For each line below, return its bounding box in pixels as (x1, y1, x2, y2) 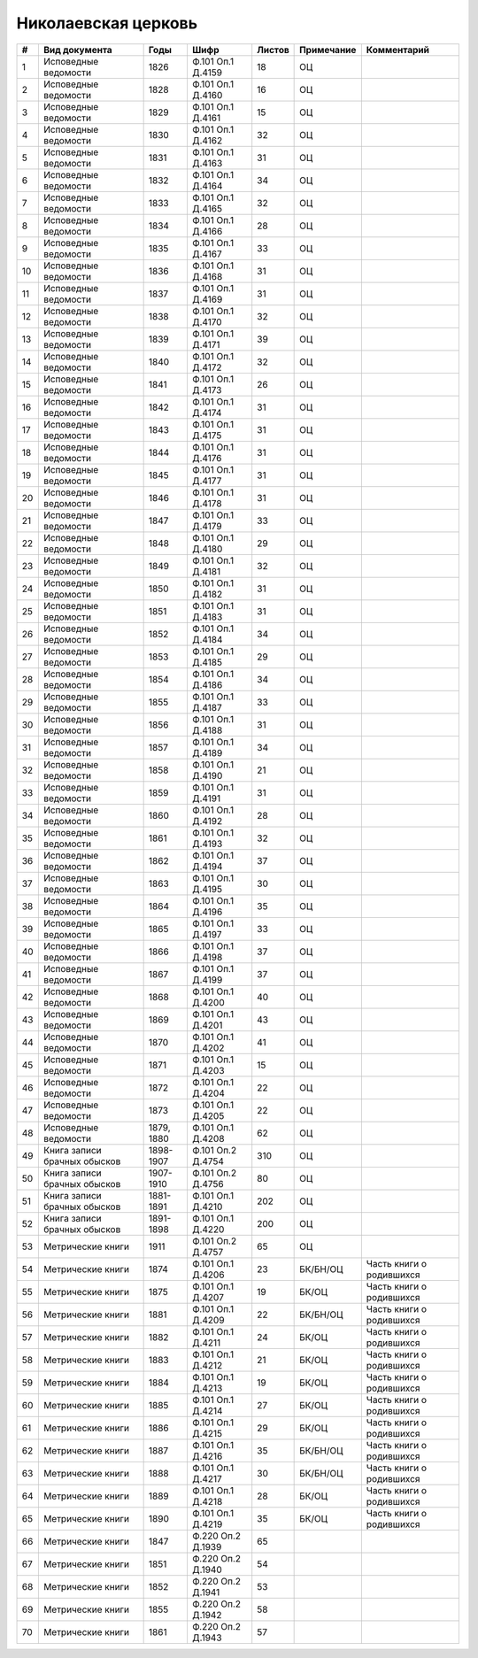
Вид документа (42, 43, 112, 56)
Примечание (299, 43, 357, 56)
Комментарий (366, 43, 429, 56)
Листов (257, 43, 289, 56)
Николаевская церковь (16, 13, 198, 33)
